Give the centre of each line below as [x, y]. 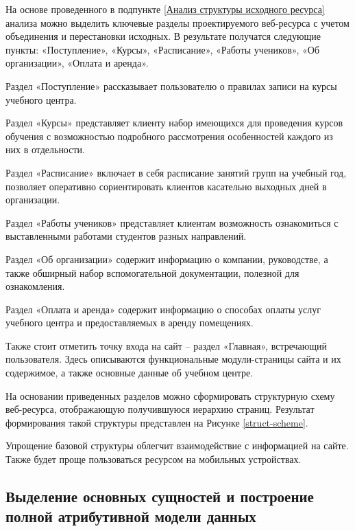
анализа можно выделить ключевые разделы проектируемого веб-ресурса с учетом [177, 22]
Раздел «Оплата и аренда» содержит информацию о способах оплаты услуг [163, 309]
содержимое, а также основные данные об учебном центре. [130, 373]
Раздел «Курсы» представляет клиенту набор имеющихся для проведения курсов [174, 123]
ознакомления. [35, 286]
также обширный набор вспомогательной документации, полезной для [152, 272]
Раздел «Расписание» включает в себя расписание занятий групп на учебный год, [176, 172]
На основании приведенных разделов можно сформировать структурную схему [170, 395]
